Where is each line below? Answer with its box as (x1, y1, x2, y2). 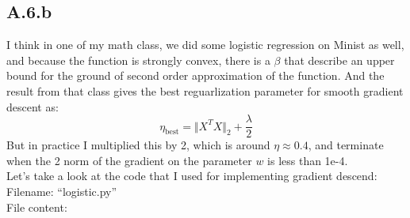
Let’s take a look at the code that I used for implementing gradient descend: (6, 167, 377, 184)
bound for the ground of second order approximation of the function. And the (6, 67, 385, 84)
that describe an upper (284, 51, 395, 68)
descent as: (6, 98, 59, 115)
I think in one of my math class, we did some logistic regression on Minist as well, (6, 36, 404, 53)
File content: (6, 198, 67, 215)
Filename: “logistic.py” (6, 183, 117, 200)
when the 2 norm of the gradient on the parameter (6, 152, 252, 168)
